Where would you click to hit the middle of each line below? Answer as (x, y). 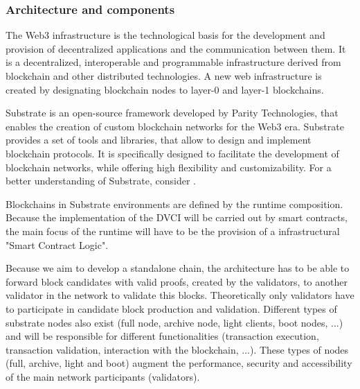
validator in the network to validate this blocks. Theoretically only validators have (180, 295)
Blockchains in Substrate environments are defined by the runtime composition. (174, 204)
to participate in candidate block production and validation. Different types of (171, 308)
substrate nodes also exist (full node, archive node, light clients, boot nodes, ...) (174, 322)
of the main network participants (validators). (103, 376)
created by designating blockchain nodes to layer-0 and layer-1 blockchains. (165, 89)
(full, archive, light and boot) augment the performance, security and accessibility (179, 363)
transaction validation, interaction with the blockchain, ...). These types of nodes (177, 349)
